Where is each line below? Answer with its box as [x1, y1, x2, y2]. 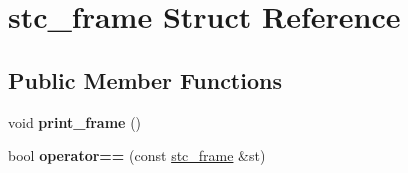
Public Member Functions [8, 64, 282, 95]
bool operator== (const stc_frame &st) [8, 145, 266, 166]
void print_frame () [8, 111, 142, 132]
